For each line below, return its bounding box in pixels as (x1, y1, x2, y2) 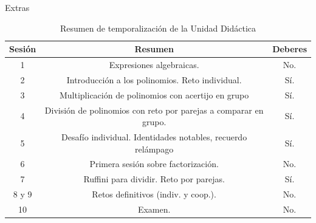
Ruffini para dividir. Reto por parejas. (83, 173, 225, 185)
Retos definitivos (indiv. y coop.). (92, 188, 216, 201)
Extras (5, 1, 30, 13)
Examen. (137, 202, 171, 215)
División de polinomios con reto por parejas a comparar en (44, 103, 264, 116)
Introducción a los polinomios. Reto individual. (66, 73, 242, 86)
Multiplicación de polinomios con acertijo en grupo (59, 88, 249, 101)
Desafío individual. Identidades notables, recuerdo (61, 131, 247, 143)
